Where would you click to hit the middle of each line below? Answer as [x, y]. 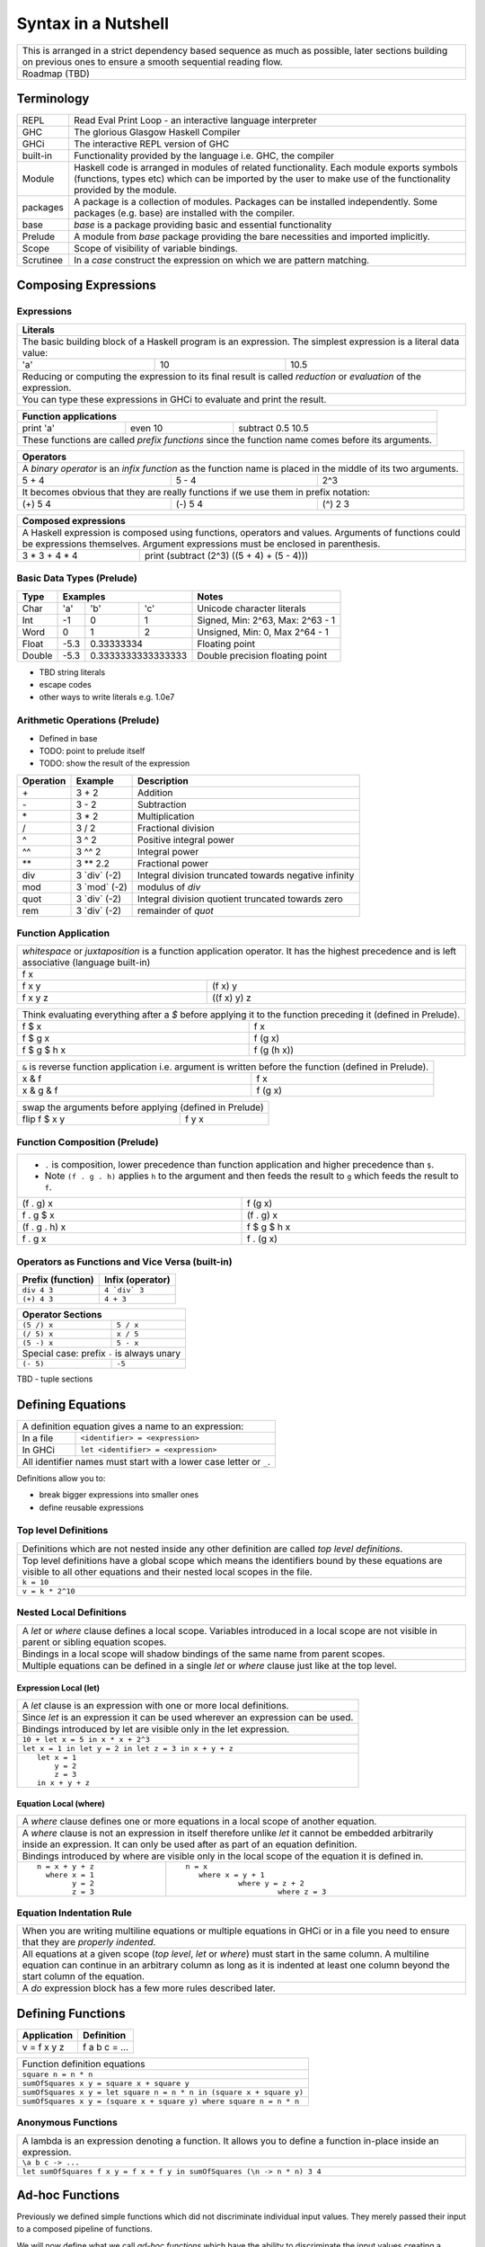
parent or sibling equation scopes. [94, 1642]
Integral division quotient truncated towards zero [240, 899]
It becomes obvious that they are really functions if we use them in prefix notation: [196, 492]
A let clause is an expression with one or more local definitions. [155, 1705]
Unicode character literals [251, 608]
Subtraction [163, 804]
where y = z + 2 [271, 1883]
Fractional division [176, 828]
